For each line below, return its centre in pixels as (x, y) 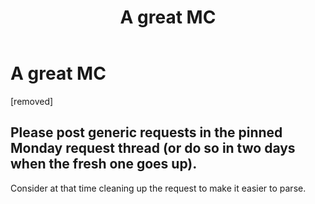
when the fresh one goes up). (104, 164)
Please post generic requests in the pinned (146, 132)
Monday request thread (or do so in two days (153, 148)
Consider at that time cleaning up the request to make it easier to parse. (158, 188)
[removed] (32, 101)
